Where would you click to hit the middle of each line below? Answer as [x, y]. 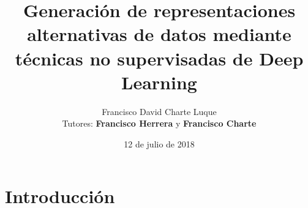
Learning [159, 82]
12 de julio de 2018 [159, 143]
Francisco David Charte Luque [159, 111]
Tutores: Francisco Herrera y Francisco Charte [159, 123]
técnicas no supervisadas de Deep [159, 58]
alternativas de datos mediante [159, 34]
